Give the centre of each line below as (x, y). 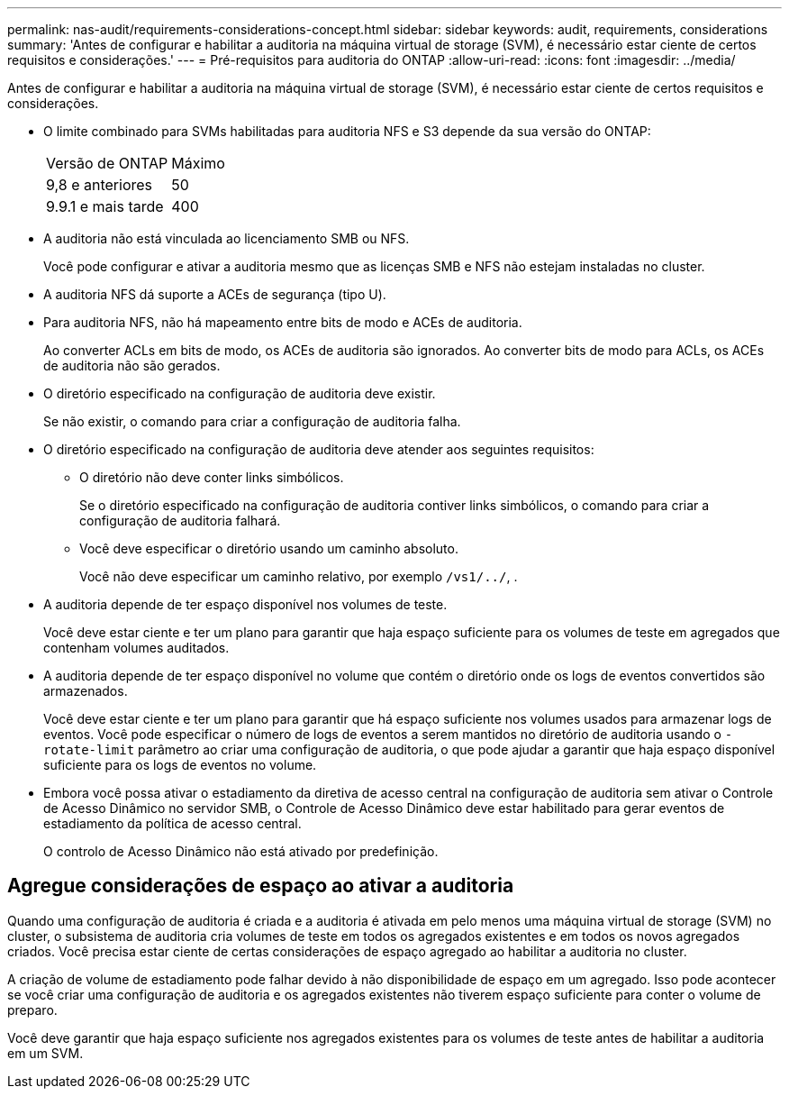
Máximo (198, 163)
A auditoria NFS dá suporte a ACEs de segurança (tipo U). (215, 294)
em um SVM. (45, 1053)
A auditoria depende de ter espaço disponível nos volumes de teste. (245, 604)
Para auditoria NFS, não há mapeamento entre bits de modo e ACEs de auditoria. (283, 322)
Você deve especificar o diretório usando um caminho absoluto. (269, 548)
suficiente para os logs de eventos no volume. (180, 765)
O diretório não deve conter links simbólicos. (212, 477)
